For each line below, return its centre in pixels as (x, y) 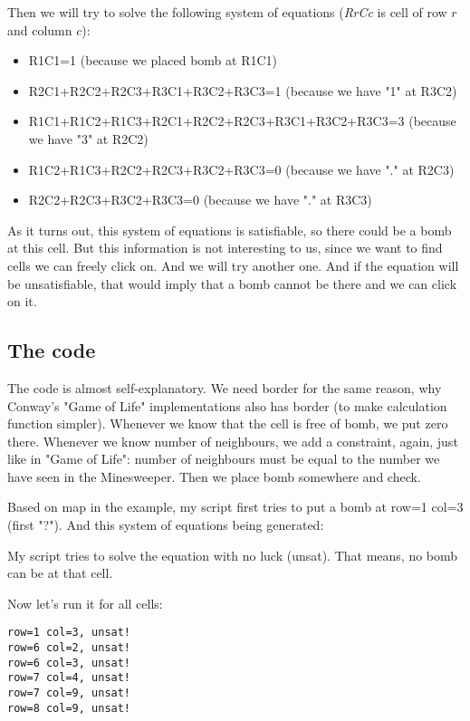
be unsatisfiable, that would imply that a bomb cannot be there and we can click (232, 283)
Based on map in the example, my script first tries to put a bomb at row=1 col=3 (235, 507)
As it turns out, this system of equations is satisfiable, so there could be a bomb (230, 230)
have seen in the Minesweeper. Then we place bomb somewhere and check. (214, 476)
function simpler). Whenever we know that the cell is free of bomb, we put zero (228, 423)
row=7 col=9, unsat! (69, 693)
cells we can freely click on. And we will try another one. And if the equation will (233, 265)
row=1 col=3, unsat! (69, 633)
